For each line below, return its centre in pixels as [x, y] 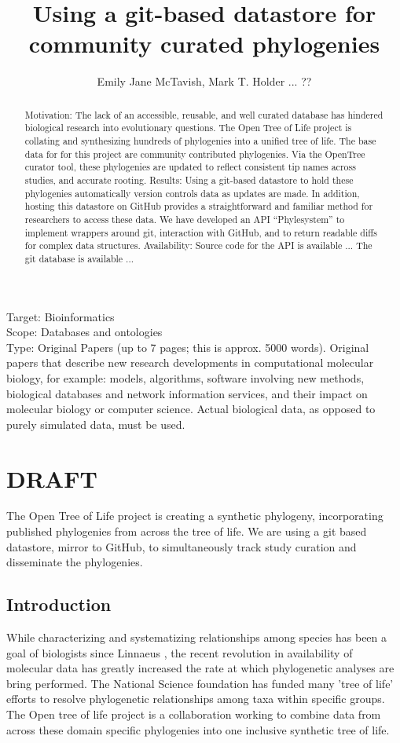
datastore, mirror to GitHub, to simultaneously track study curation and [182, 546]
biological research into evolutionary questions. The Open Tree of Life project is [188, 128]
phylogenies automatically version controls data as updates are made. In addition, [192, 193]
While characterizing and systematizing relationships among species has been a [197, 637]
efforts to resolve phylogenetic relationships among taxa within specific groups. [196, 699]
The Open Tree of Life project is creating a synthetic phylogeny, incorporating [195, 516]
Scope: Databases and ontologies [84, 332]
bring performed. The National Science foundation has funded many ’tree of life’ [200, 683]
